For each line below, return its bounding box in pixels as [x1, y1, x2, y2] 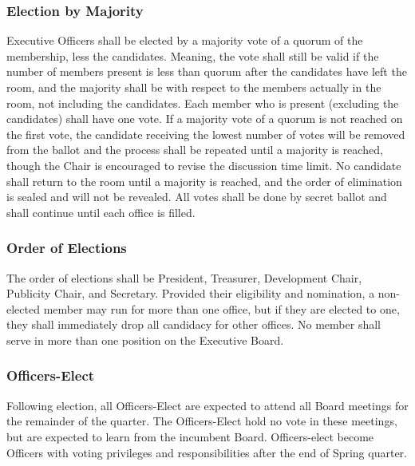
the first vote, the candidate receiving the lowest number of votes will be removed [6, 125, 405, 142]
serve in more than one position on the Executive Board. [6, 331, 284, 348]
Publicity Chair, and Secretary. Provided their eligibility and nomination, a [6, 285, 375, 302]
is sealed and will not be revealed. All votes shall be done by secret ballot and [6, 188, 387, 205]
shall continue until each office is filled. [6, 203, 196, 220]
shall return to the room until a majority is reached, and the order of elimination [6, 172, 402, 189]
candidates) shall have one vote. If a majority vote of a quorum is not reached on [6, 110, 403, 127]
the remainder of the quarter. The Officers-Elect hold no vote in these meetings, [6, 413, 397, 429]
